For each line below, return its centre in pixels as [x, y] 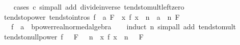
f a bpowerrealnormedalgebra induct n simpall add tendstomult [123, 27]
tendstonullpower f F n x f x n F [74, 36]
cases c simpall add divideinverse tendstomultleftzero [99, 7]
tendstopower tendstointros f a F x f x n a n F [92, 16]
